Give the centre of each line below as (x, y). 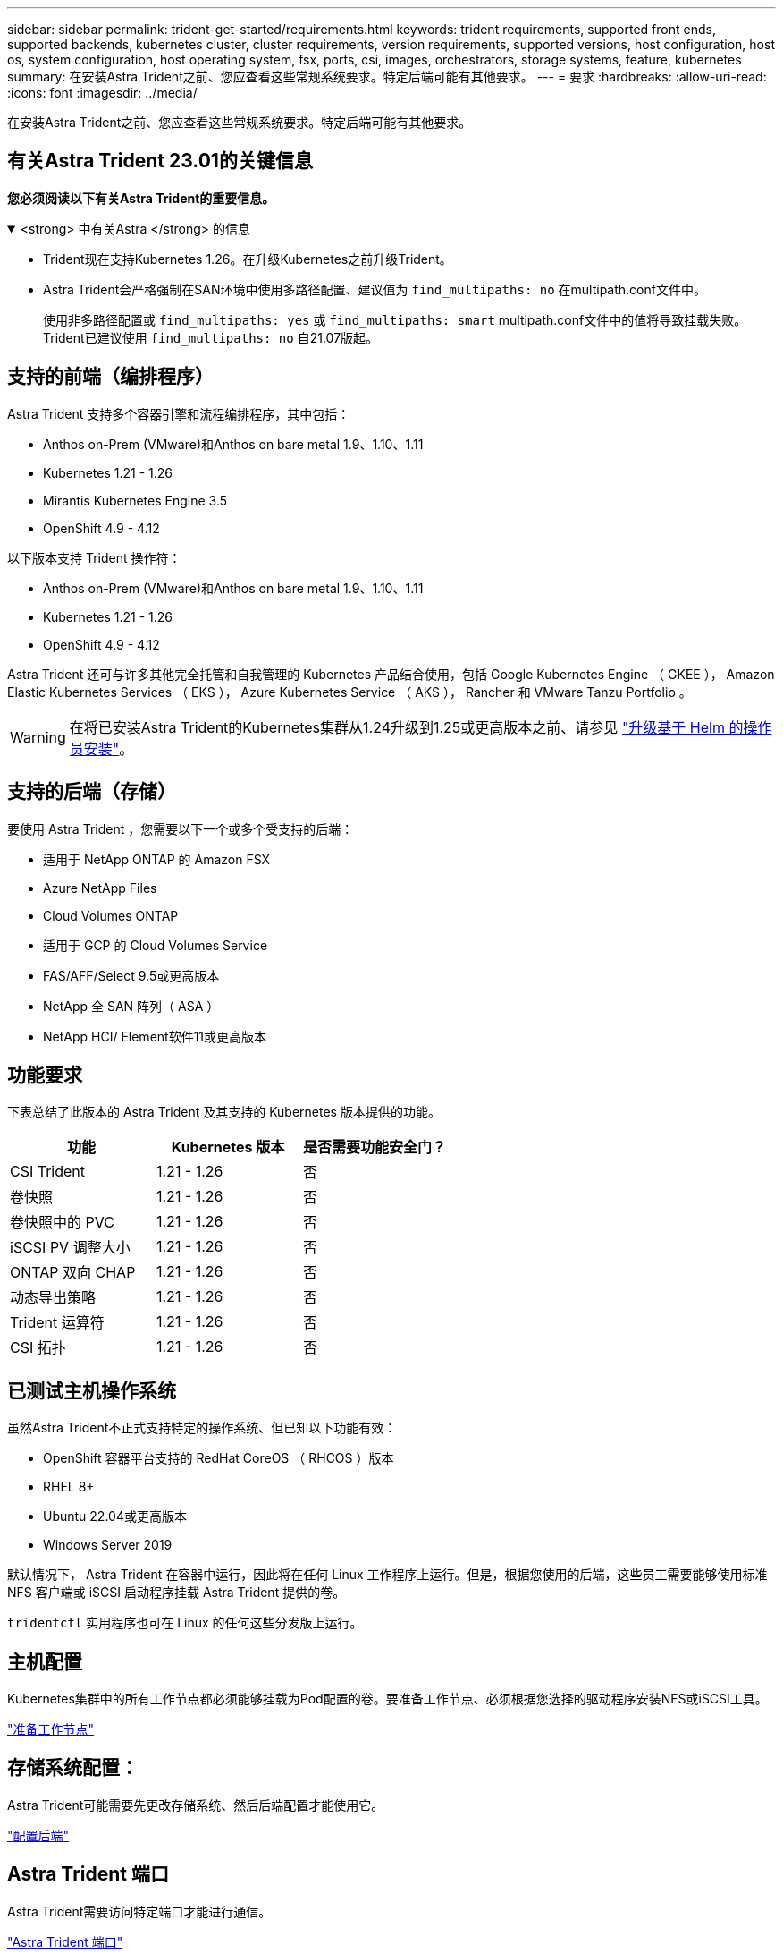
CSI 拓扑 (38, 1348)
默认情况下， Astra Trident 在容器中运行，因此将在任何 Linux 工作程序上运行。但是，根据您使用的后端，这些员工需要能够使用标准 (387, 1575)
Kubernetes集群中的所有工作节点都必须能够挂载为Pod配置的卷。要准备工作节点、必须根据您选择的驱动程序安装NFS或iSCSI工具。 (387, 1699)
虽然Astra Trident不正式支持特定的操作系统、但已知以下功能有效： (202, 1428)
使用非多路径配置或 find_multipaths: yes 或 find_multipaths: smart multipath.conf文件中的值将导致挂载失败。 (395, 319)
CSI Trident (48, 1172)
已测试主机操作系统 (92, 1390)
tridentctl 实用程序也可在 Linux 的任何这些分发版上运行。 (185, 1623)
